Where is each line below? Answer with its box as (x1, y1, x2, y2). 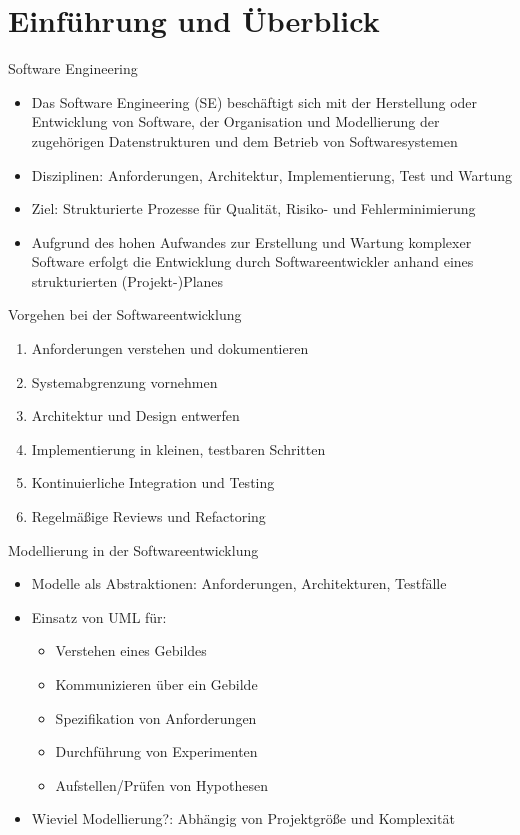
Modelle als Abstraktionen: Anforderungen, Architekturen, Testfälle (31, 573, 447, 594)
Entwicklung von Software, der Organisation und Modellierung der (31, 111, 440, 132)
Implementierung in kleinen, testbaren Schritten (31, 438, 326, 459)
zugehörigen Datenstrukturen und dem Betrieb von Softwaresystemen (31, 130, 458, 151)
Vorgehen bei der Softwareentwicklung (8, 304, 242, 325)
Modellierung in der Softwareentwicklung (8, 539, 259, 560)
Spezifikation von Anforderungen (55, 707, 257, 728)
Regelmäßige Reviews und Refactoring (31, 506, 266, 527)
